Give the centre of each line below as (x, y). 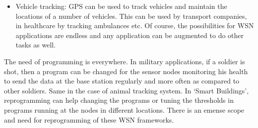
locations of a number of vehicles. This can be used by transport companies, (131, 16)
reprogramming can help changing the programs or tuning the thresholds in (119, 100)
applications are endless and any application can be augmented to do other (130, 35)
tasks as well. (36, 45)
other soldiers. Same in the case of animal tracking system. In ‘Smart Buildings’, (127, 90)
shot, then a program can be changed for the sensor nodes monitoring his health (126, 71)
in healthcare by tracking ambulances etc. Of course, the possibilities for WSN (135, 25)
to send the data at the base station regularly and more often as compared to (122, 81)
